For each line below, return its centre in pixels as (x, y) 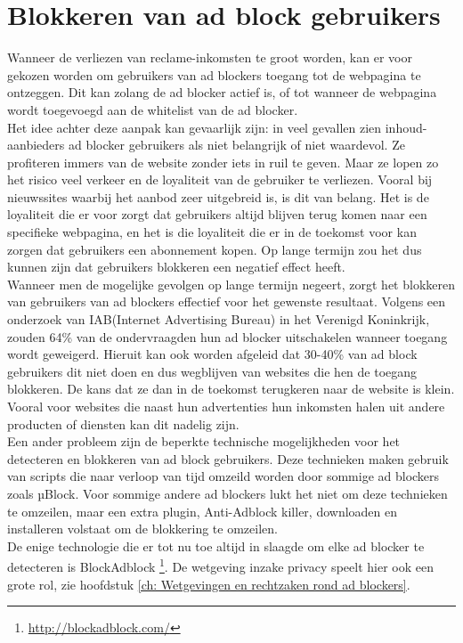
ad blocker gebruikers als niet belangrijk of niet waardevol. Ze (236, 145)
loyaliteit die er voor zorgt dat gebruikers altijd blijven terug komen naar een (217, 214)
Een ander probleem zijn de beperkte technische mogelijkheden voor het (204, 441)
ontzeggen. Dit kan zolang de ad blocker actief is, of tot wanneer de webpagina (222, 92)
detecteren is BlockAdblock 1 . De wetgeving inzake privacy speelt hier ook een (220, 565)
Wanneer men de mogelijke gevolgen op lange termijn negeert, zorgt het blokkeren (231, 284)
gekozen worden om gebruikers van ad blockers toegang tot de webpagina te (214, 74)
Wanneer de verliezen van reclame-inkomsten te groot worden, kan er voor (210, 57)
